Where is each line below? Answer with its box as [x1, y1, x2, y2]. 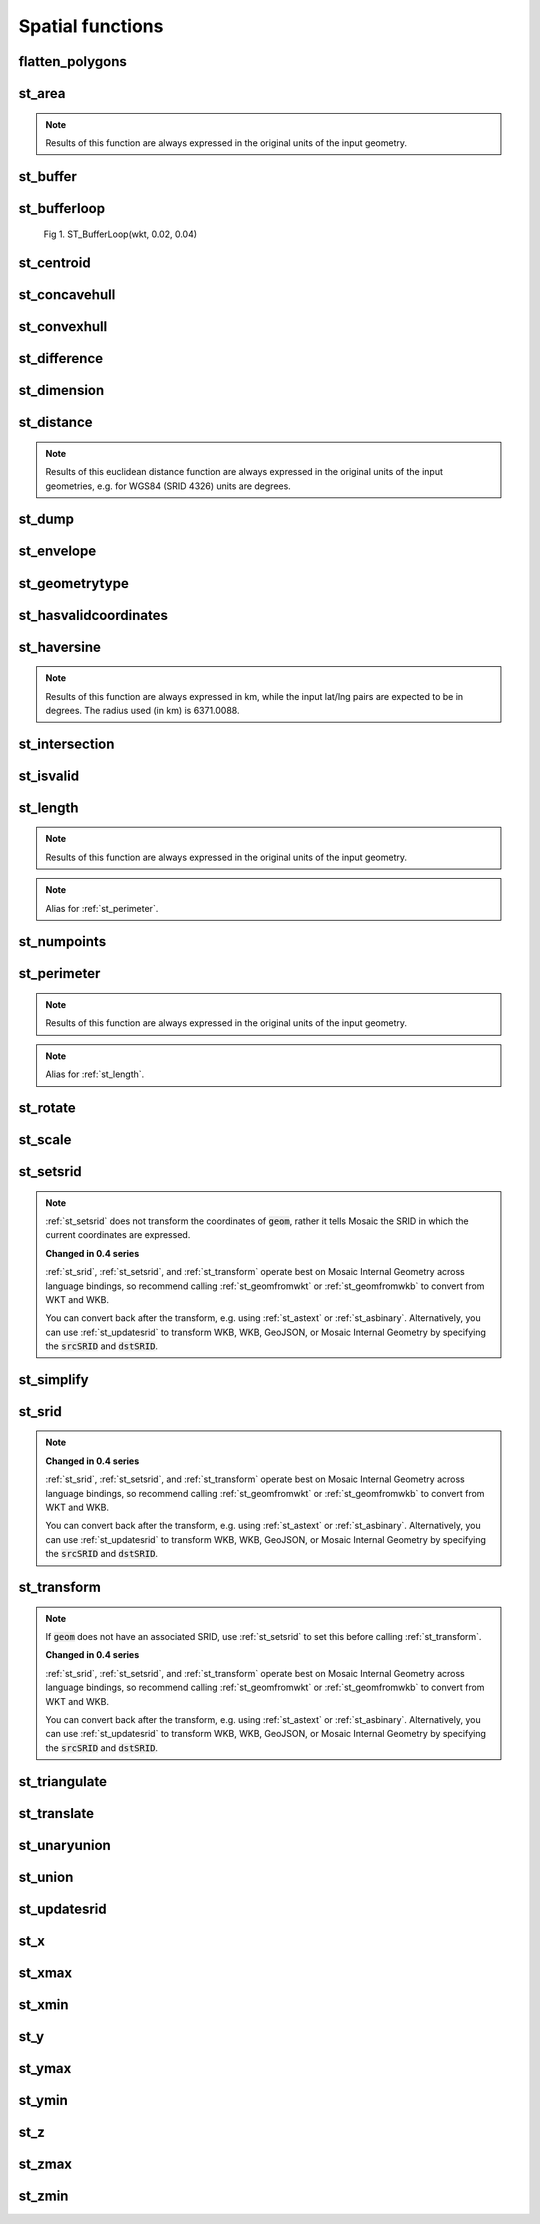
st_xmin [18, 1996, 69, 2013]
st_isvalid [18, 767, 80, 784]
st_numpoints [18, 933, 107, 950]
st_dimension [18, 382, 105, 399]
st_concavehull [18, 286, 116, 304]
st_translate [18, 1805, 95, 1822]
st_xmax [18, 1964, 73, 1981]
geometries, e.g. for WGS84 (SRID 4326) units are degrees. [45, 480, 292, 492]
